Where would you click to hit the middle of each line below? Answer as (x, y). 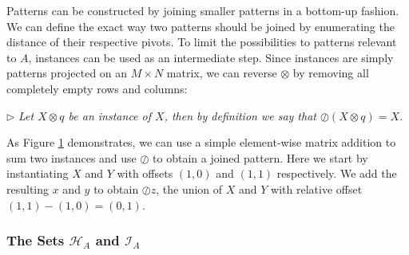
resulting (28, 188)
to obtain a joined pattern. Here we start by (260, 157)
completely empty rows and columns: (97, 88)
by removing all (331, 73)
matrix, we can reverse (222, 73)
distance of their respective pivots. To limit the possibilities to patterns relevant (202, 42)
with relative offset (317, 188)
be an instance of (110, 115)
